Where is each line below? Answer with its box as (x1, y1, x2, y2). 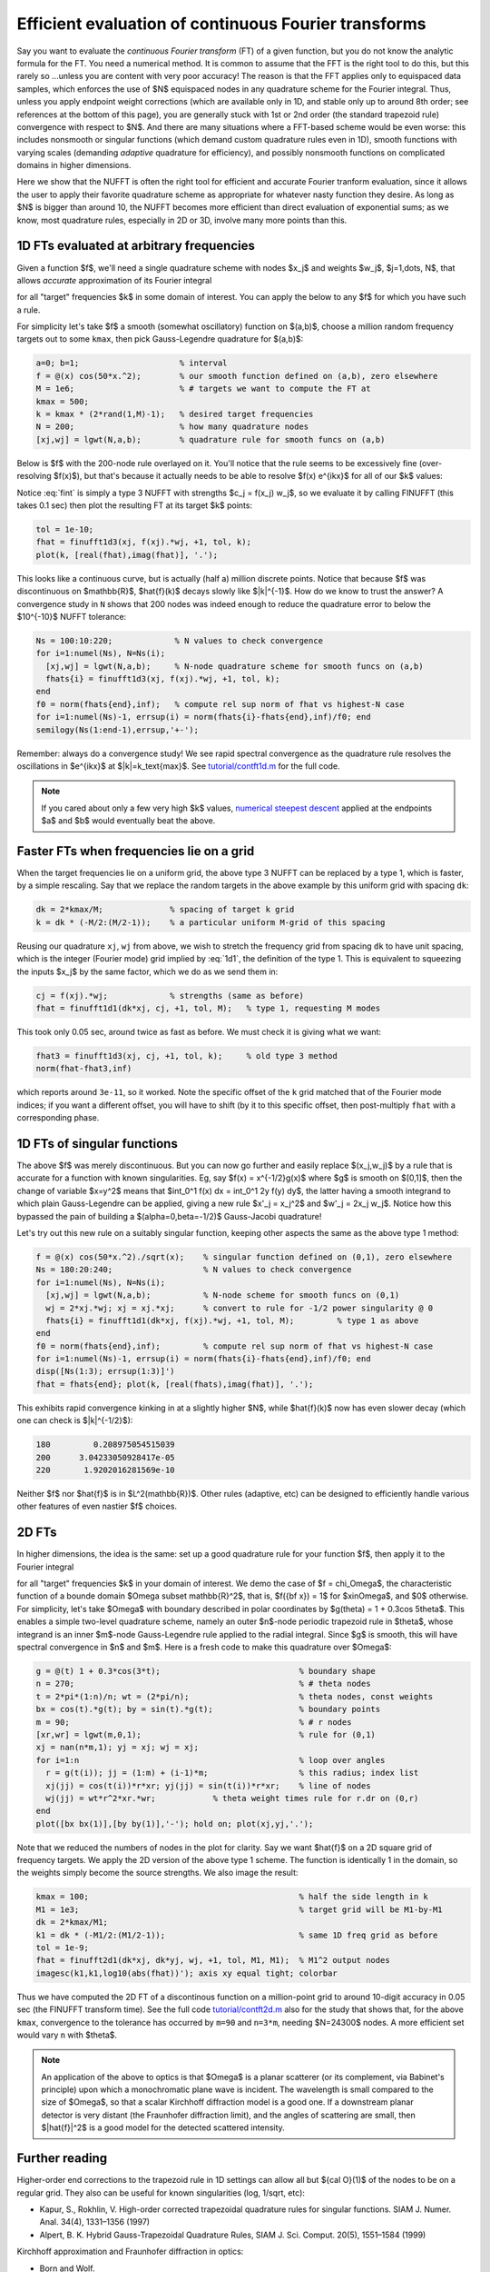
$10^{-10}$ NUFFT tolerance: (16, 611, 127, 622)
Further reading (16, 2150, 108, 2167)
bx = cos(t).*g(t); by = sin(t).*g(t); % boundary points (35, 1704, 381, 1715)
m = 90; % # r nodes (35, 1717, 352, 1727)
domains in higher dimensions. (16, 160, 132, 171)
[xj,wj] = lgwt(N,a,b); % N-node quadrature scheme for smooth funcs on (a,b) (45, 661, 424, 672)
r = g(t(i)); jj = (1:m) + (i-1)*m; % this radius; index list (45, 1768, 419, 1779)
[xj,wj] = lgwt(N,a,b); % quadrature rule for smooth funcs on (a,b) (35, 434, 386, 444)
